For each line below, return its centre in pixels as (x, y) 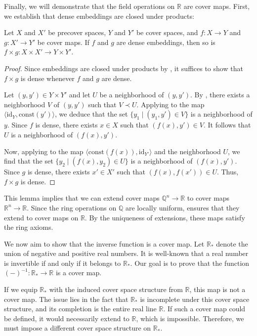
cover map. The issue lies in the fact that (66, 299)
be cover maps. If (63, 42)
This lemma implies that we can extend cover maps (82, 198)
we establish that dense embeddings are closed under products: (99, 16)
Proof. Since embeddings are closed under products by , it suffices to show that (124, 68)
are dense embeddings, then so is (166, 42)
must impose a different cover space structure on (78, 328)
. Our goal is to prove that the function (190, 263)
